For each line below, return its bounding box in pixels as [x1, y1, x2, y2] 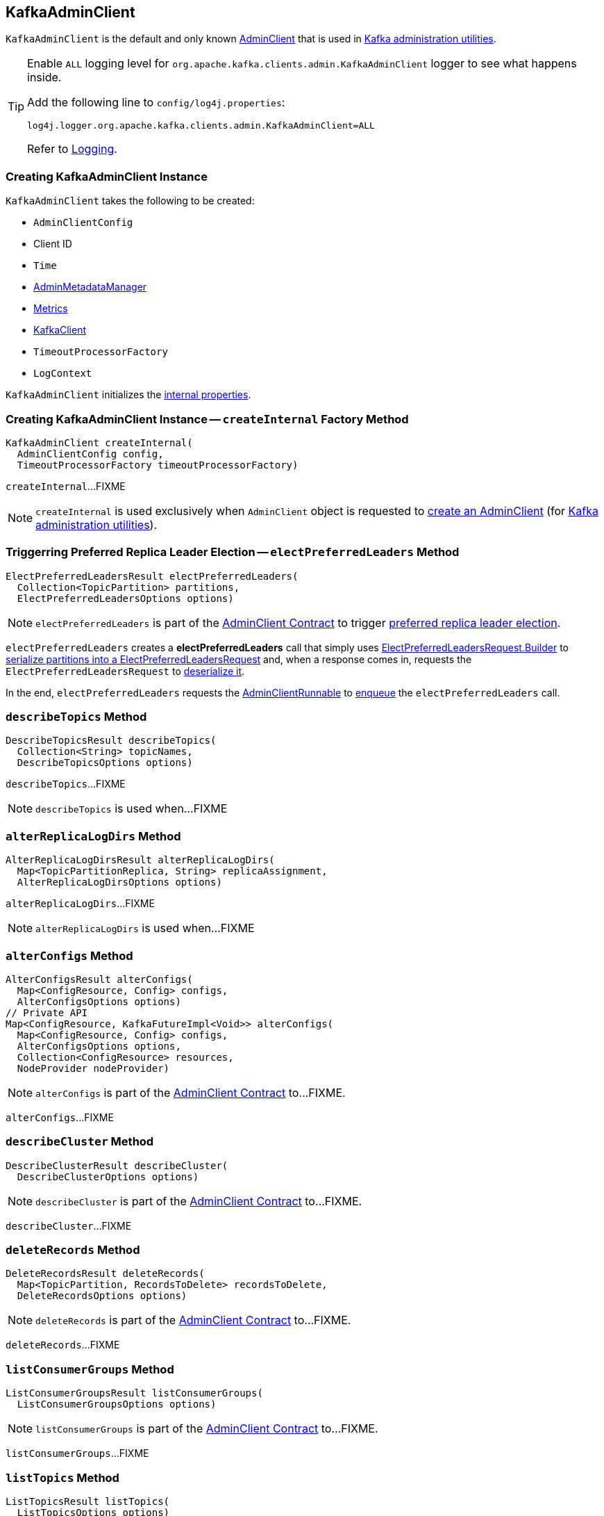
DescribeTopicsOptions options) [17, 757, 193, 769]
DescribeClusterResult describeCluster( [6, 1159, 228, 1171]
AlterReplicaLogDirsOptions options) [17, 877, 222, 888]
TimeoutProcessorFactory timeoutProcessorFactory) [17, 459, 299, 471]
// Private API [6, 1006, 88, 1018]
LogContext [33, 368, 92, 380]
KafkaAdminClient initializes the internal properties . [6, 389, 251, 401]
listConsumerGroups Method [6, 1362, 174, 1376]
